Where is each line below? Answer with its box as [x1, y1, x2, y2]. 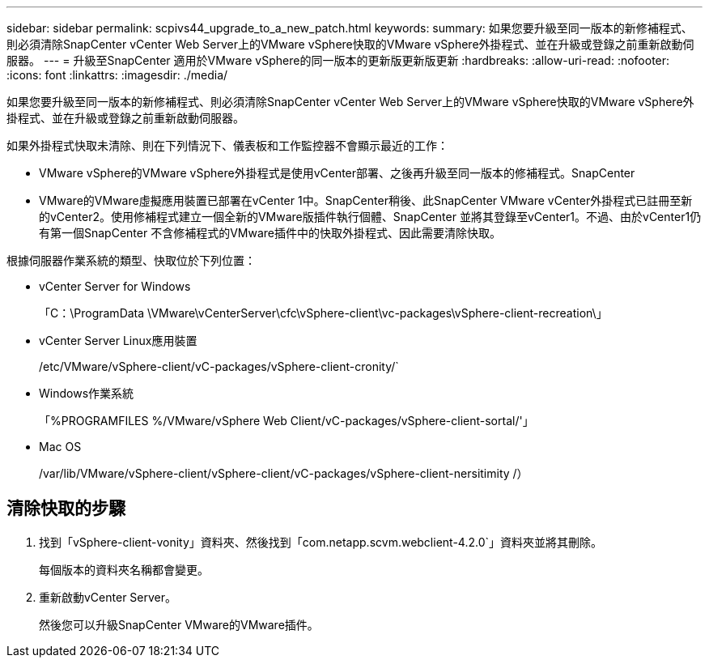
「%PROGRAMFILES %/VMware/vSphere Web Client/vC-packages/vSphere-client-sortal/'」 [39, 414, 534, 428]
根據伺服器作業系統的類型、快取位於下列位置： [6, 253, 256, 267]
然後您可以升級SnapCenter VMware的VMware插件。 [39, 617, 319, 632]
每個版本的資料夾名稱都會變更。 [39, 562, 209, 577]
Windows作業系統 [39, 386, 134, 400]
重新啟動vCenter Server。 [39, 590, 177, 604]
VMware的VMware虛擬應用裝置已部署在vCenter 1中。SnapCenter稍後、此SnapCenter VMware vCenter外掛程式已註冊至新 [39, 194, 693, 207]
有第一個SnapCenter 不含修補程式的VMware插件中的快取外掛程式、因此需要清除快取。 [39, 226, 501, 240]
